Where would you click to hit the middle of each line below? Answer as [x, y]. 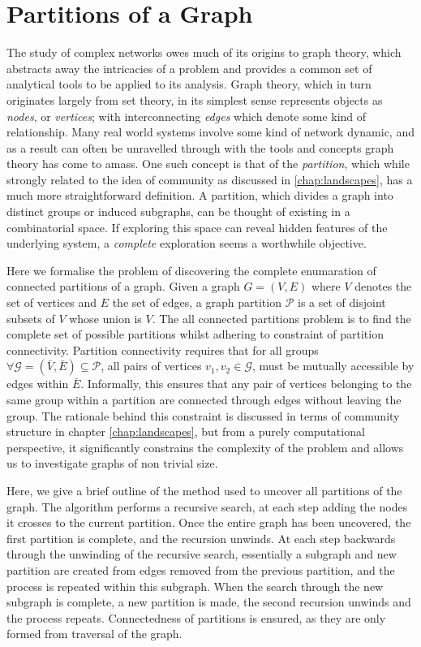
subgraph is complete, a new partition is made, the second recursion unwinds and [209, 602]
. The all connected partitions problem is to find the [281, 318]
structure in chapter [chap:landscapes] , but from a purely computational [186, 431]
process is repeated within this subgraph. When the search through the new [195, 586]
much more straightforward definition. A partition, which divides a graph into [200, 195]
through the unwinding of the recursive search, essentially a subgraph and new [202, 554]
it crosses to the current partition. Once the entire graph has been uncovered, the [209, 522]
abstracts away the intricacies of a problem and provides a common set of [189, 68]
